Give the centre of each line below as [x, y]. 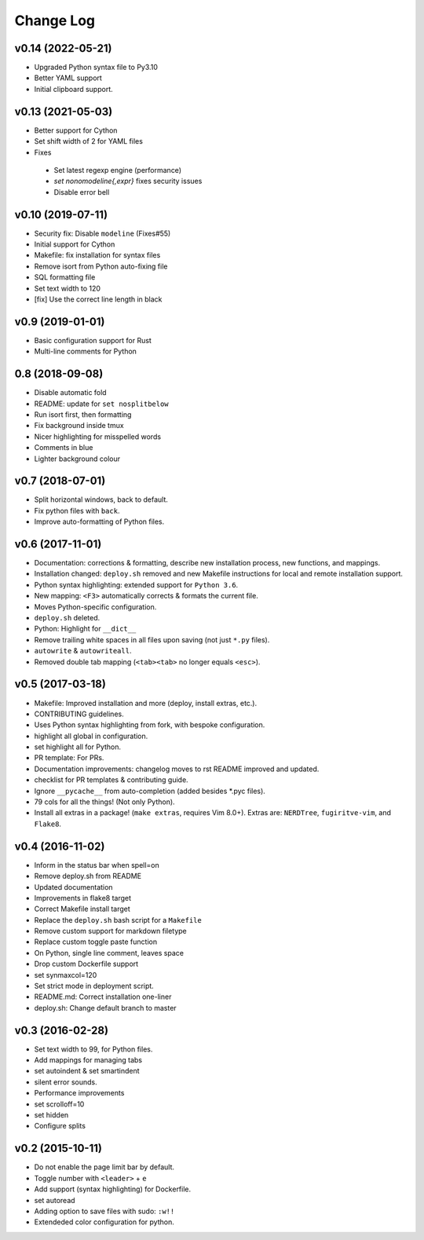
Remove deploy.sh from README [88, 876]
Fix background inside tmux [79, 426]
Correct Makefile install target [82, 909]
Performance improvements [79, 1093]
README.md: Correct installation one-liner [103, 997]
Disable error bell [82, 192]
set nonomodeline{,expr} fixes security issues [128, 181]
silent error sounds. [66, 1082]
